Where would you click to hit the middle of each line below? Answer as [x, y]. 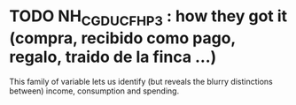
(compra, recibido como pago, [123, 38]
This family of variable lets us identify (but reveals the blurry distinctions [141, 81]
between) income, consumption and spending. [94, 91]
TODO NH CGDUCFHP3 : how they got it [148, 18]
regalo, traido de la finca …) [113, 57]
